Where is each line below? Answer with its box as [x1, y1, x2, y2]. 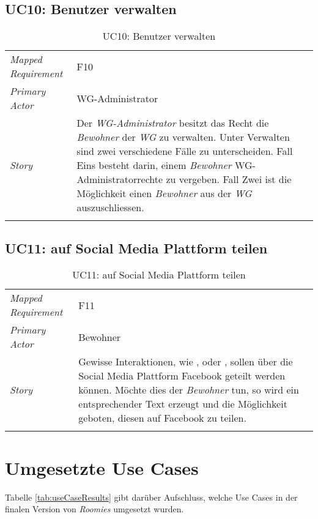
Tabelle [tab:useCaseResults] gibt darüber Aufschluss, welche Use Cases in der [5, 490, 298, 503]
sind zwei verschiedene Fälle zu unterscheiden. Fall [76, 144, 293, 159]
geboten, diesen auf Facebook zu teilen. [78, 411, 246, 425]
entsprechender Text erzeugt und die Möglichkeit [78, 397, 287, 411]
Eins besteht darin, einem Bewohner [76, 158, 232, 173]
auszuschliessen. [76, 200, 144, 215]
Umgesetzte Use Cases [5, 455, 199, 480]
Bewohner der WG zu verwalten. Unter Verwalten [76, 130, 290, 144]
